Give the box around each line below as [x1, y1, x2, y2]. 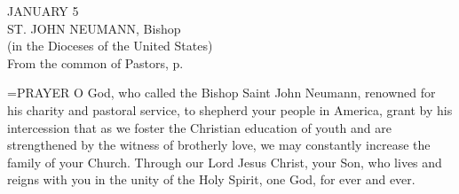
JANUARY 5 [7, 2, 79, 19]
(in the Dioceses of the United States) [7, 36, 213, 55]
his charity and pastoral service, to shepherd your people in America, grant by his [7, 100, 453, 119]
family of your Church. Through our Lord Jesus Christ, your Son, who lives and [7, 152, 442, 171]
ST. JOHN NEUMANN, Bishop [7, 19, 181, 37]
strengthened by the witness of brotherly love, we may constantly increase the [7, 136, 431, 154]
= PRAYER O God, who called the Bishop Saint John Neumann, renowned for [7, 83, 436, 102]
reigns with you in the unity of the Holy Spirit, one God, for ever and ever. [7, 170, 415, 189]
